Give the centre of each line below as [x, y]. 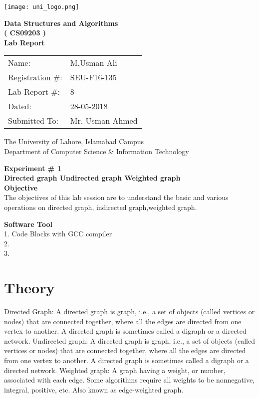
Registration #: [35, 77]
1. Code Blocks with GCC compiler [58, 234]
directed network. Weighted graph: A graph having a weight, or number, [115, 370]
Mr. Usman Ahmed [104, 121]
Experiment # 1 [33, 168]
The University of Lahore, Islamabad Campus [74, 141]
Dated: [20, 106]
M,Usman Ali [94, 63]
